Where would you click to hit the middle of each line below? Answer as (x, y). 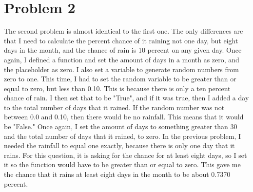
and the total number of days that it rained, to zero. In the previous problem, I (123, 136)
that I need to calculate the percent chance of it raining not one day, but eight (121, 40)
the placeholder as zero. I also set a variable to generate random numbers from (121, 69)
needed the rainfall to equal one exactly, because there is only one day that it (119, 145)
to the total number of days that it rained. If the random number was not (114, 107)
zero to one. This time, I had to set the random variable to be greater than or (120, 79)
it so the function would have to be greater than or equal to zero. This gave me (122, 164)
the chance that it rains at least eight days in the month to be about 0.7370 (117, 174)
